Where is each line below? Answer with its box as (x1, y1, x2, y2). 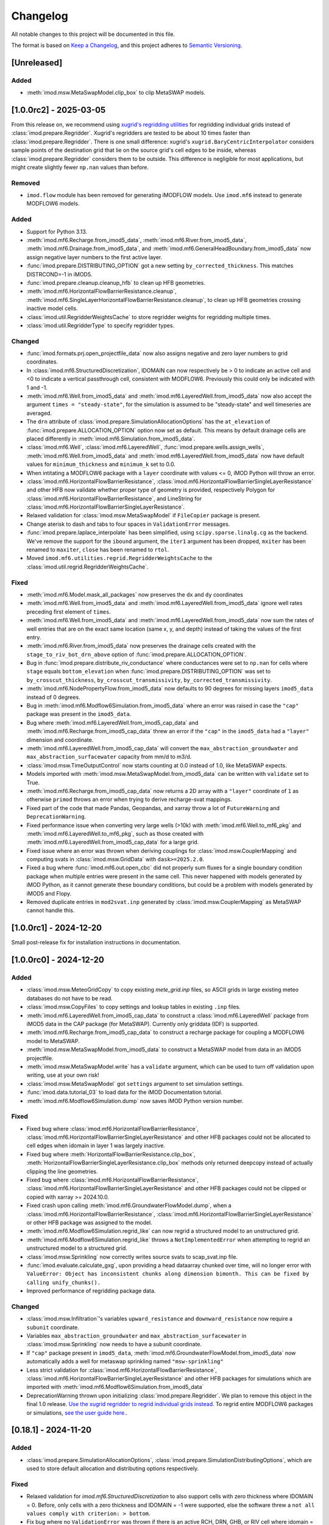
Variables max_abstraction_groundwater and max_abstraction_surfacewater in (26, 1332, 247, 1340)
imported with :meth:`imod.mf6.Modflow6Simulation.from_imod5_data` (26, 1383, 204, 1391)
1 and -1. (26, 384, 48, 391)
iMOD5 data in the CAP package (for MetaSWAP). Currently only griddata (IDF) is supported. (26, 1021, 259, 1028)
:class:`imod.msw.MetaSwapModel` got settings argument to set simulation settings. (26, 1080, 244, 1087)
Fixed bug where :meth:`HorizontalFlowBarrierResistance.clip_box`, (26, 1150, 196, 1158)
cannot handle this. (26, 906, 75, 914)
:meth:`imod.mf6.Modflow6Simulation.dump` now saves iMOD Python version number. (26, 1097, 244, 1104)
